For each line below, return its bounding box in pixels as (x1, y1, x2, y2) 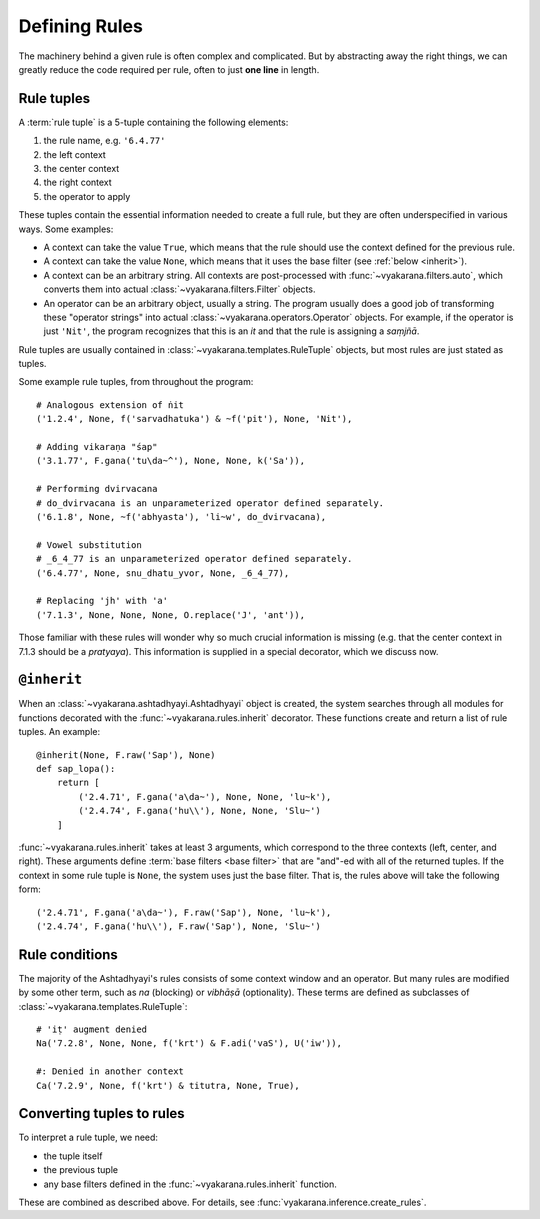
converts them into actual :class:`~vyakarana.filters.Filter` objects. (43, 283, 316, 295)
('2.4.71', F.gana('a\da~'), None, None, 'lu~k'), (78, 791, 332, 802)
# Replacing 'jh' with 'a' (36, 595, 169, 607)
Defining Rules (18, 15, 144, 37)
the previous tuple (43, 1164, 119, 1176)
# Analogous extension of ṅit (36, 399, 185, 410)
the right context (43, 176, 112, 189)
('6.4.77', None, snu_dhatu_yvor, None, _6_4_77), (36, 567, 290, 579)
